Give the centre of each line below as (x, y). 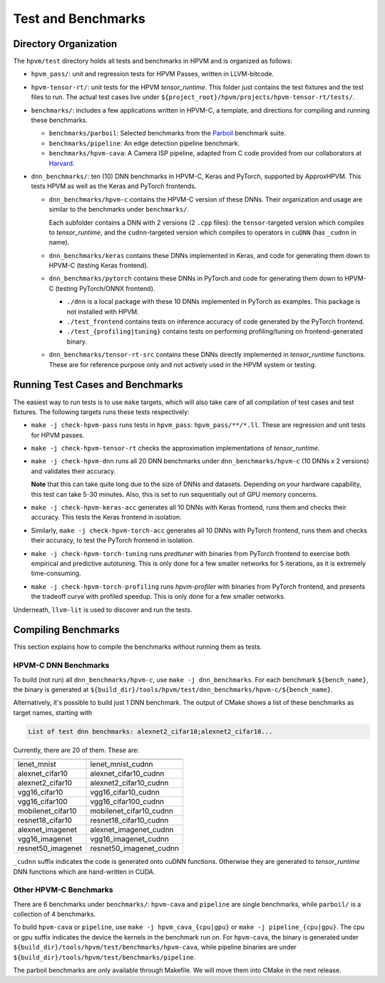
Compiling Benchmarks (67, 630)
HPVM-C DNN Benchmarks (61, 665)
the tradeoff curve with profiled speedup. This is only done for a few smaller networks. (158, 597)
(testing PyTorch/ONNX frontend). (105, 288)
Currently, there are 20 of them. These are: (76, 750)
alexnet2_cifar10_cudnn (129, 783)
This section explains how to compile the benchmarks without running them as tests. (138, 647)
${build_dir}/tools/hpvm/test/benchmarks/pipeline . (104, 957)
